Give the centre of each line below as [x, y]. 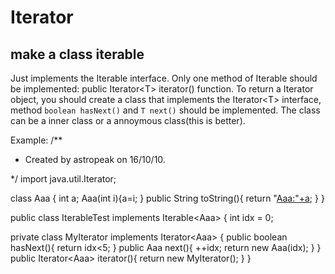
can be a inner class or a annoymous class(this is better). [128, 120]
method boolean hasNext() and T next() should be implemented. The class [165, 110]
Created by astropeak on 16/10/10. [95, 159]
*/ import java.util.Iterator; [63, 179]
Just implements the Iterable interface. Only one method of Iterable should [164, 78]
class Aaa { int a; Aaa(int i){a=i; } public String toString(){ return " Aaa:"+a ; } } [167, 198]
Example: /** [36, 140]
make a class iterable [77, 54]
